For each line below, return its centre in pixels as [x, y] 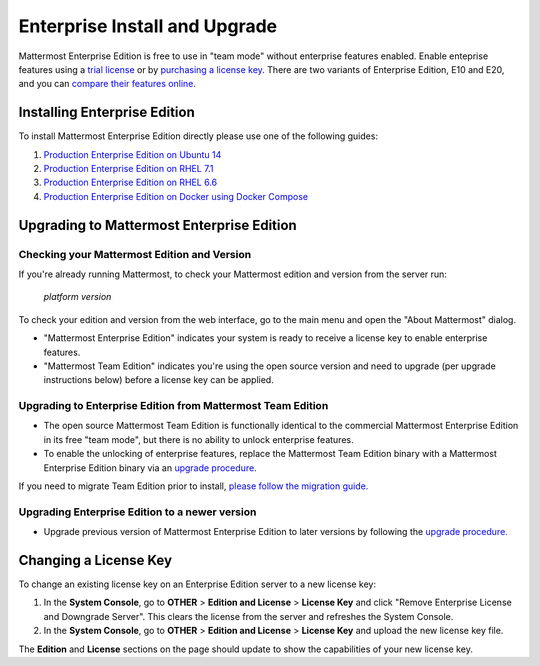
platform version [77, 297]
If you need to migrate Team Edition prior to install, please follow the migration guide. [193, 486]
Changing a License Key [95, 560]
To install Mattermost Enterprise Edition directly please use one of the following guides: [198, 136]
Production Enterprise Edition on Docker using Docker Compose [176, 196]
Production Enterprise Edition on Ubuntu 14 [132, 154]
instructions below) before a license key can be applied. [158, 380]
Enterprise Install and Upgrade [148, 26]
